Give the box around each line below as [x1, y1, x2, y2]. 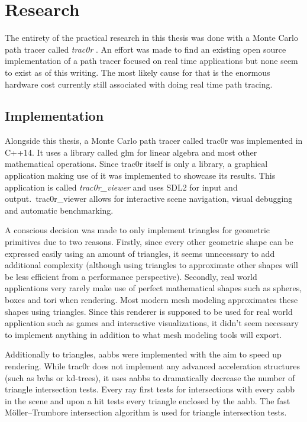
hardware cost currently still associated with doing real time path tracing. [5, 78, 273, 90]
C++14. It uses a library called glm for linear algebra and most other [5, 146, 257, 158]
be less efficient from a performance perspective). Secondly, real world [5, 270, 257, 282]
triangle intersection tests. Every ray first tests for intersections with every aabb [5, 383, 295, 395]
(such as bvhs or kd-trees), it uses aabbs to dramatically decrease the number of [5, 371, 295, 384]
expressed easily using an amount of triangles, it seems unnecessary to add [5, 247, 275, 259]
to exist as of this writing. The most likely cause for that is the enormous [5, 66, 270, 78]
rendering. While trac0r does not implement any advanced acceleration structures [5, 359, 300, 372]
